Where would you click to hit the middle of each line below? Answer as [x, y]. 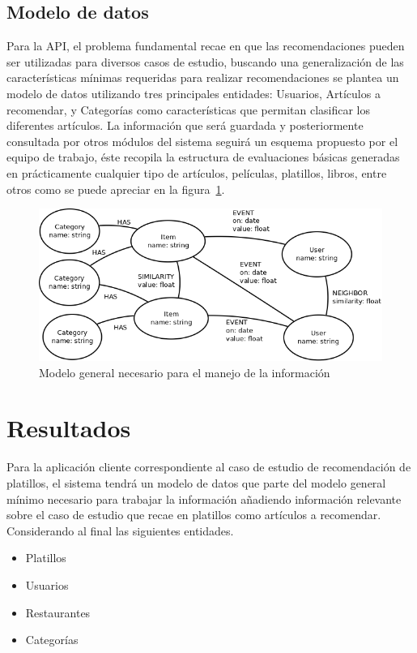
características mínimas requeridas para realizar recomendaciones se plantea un [203, 77]
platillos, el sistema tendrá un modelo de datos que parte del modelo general [196, 482]
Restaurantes [58, 612]
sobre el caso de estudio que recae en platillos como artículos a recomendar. [194, 515]
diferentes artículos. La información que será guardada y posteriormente [185, 125]
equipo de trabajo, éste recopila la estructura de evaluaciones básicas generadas [203, 157]
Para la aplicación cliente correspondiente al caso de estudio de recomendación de [209, 467]
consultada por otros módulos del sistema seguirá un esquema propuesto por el [202, 141]
